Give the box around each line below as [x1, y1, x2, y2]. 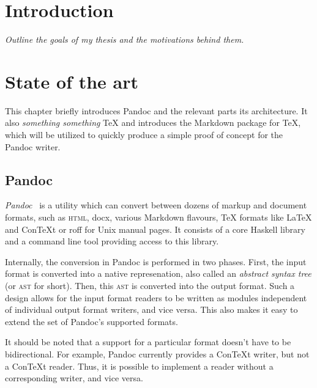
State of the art [5, 68, 139, 93]
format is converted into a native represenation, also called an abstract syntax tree [5, 267, 311, 280]
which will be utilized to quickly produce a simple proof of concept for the [5, 128, 283, 141]
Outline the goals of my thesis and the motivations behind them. [5, 33, 244, 46]
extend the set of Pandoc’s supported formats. [5, 315, 178, 328]
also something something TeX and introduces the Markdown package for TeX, [5, 116, 301, 129]
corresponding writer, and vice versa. [5, 372, 143, 384]
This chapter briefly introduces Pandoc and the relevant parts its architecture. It [5, 104, 308, 117]
